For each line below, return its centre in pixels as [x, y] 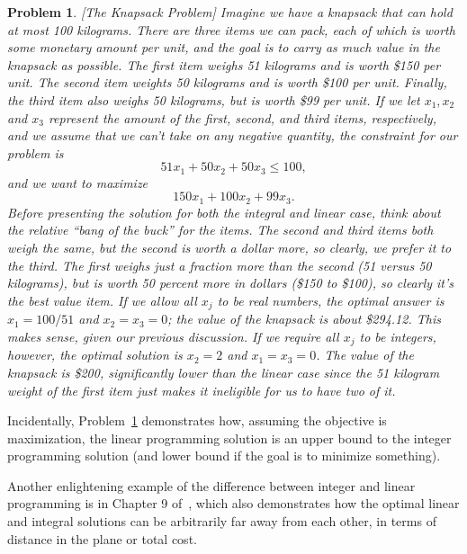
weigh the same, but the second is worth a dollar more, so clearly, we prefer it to [229, 248]
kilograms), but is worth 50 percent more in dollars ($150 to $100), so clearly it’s [231, 283]
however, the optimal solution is [95, 355]
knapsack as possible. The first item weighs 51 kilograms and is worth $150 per [224, 64]
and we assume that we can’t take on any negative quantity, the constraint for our [233, 135]
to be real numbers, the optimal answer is [331, 300]
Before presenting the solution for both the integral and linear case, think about [224, 212]
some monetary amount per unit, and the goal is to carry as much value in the [224, 47]
